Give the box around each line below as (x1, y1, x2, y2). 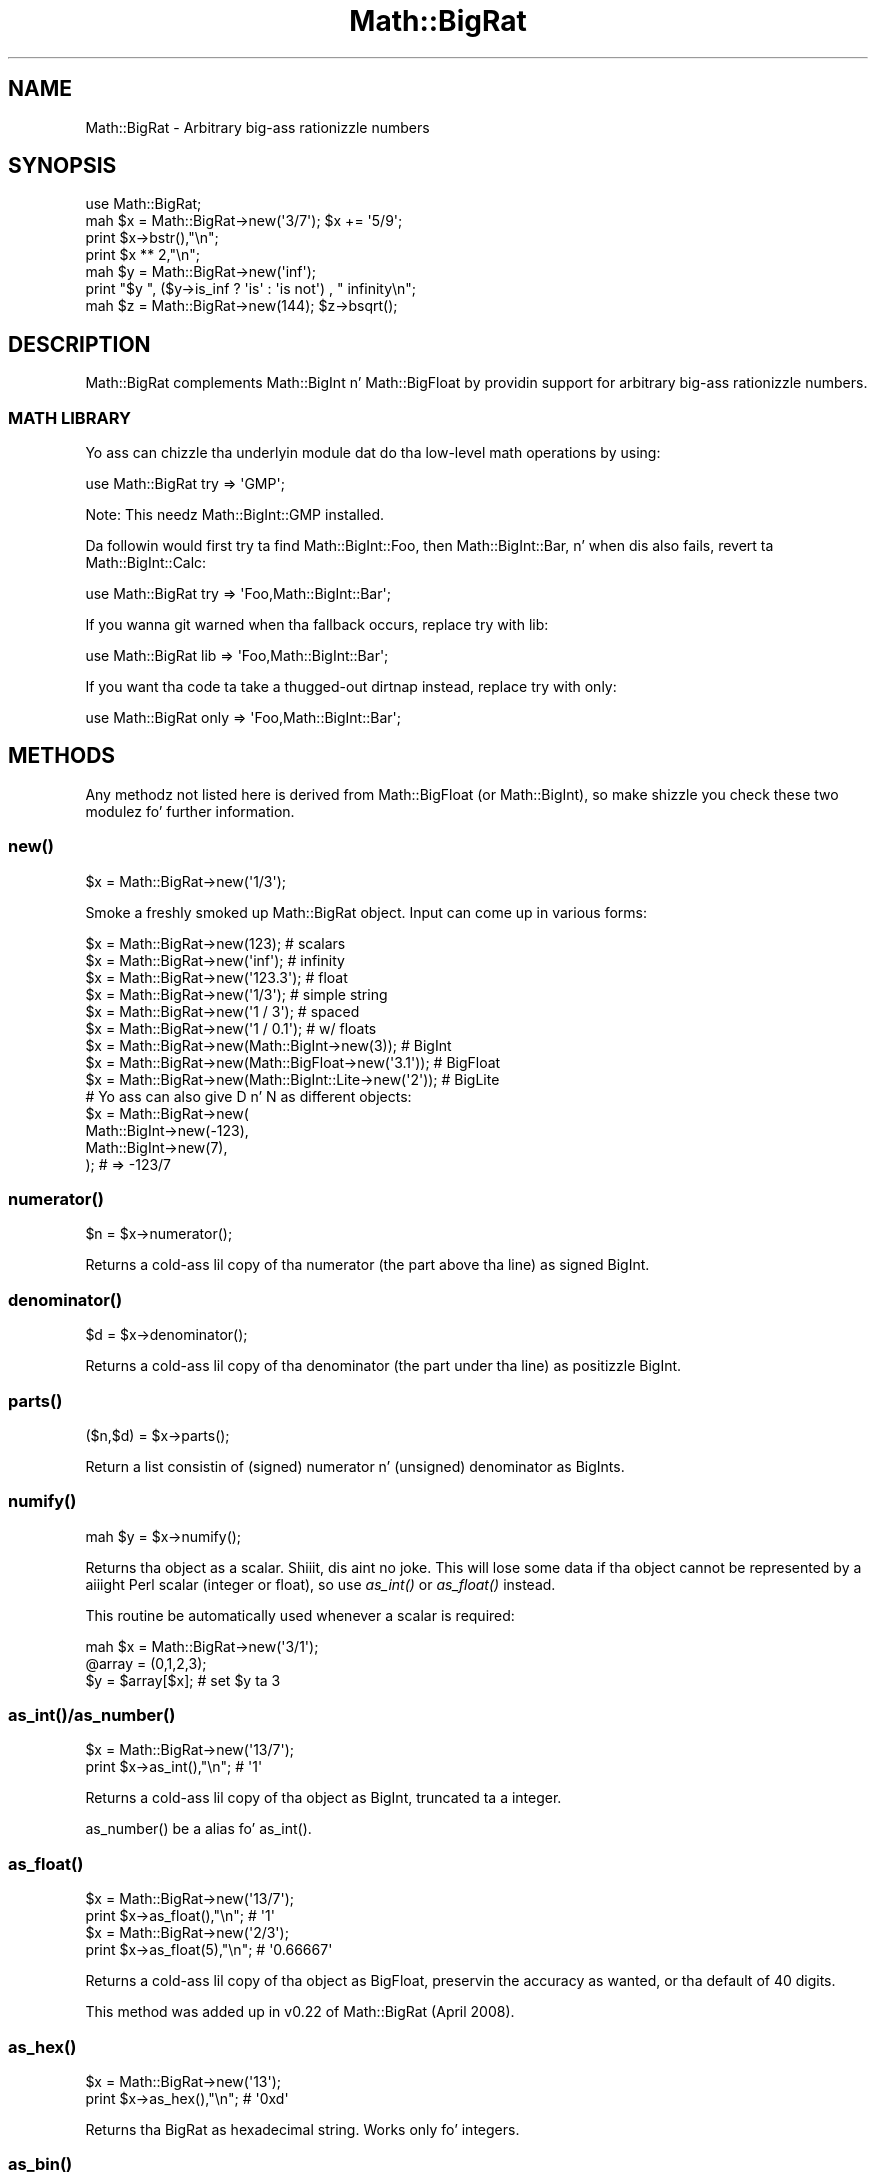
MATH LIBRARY (8, 407, 131, 428)
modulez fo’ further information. (85, 802, 295, 820)
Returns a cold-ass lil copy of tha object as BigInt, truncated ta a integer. (85, 1789, 562, 1807)
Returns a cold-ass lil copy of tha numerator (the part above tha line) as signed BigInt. (85, 1256, 650, 1274)
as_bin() (8, 2154, 73, 2175)
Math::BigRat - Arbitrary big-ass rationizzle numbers (85, 118, 430, 136)
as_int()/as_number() (8, 1705, 176, 1725)
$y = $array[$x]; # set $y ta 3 (85, 1671, 281, 1689)
